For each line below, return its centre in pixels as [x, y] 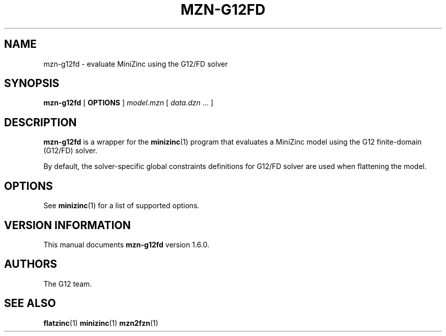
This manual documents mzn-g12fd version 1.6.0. [126, 244]
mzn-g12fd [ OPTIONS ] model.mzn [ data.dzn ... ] [128, 103]
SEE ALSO [30, 303]
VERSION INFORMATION [67, 225]
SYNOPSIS [32, 83]
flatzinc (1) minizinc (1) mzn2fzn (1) [101, 323]
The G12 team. [68, 284]
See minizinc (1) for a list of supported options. [121, 206]
